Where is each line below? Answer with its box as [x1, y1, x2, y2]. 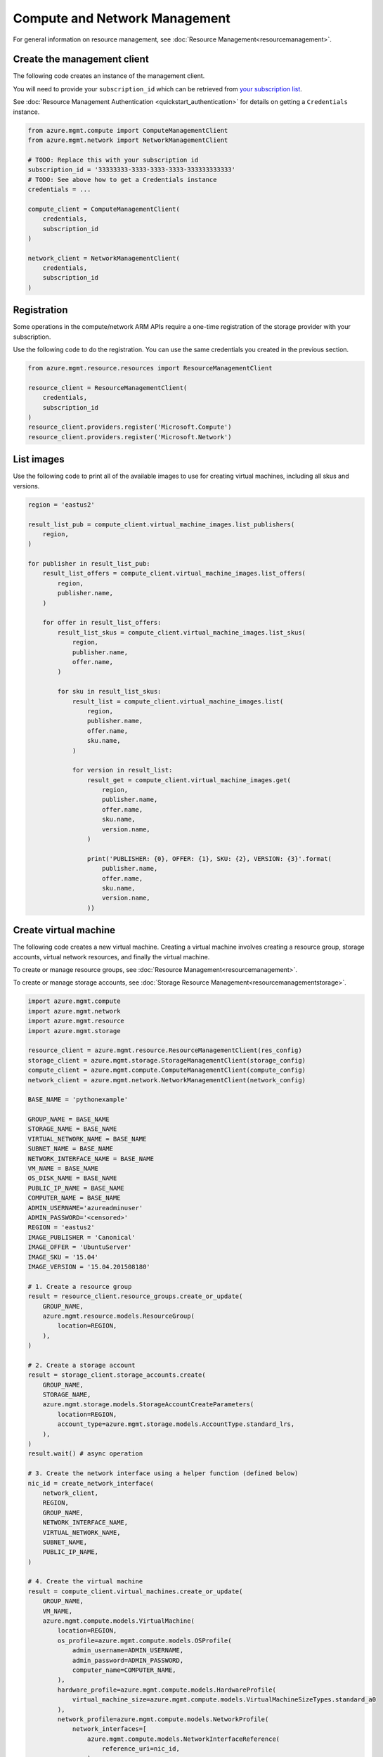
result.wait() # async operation [27, 1450, 143, 1458]
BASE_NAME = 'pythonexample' [27, 1096, 129, 1103]
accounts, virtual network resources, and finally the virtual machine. [13, 952, 210, 961]
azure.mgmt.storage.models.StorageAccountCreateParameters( [42, 1401, 254, 1408]
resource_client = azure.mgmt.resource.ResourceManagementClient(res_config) [27, 1046, 302, 1054]
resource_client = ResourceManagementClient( [27, 384, 188, 391]
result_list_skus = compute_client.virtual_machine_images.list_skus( [57, 628, 306, 636]
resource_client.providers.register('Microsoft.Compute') [27, 423, 232, 432]
